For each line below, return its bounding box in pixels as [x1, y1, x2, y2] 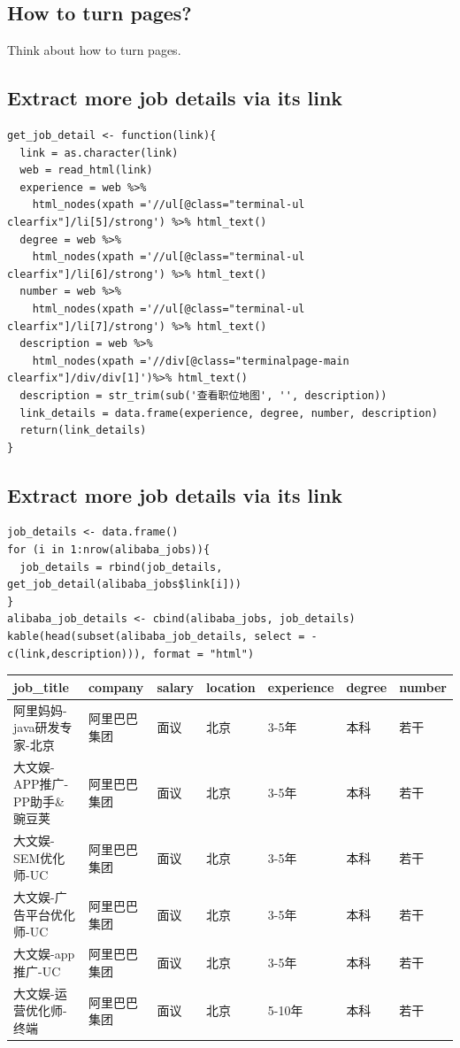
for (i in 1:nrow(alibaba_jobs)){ [7, 543, 211, 557]
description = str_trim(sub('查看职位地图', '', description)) [19, 389, 387, 402]
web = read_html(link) [19, 164, 153, 177]
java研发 [13, 718, 60, 736]
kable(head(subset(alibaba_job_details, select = [7, 630, 305, 643]
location [206, 677, 256, 696]
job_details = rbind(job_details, [19, 560, 223, 574]
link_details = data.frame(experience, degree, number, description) [19, 406, 438, 420]
